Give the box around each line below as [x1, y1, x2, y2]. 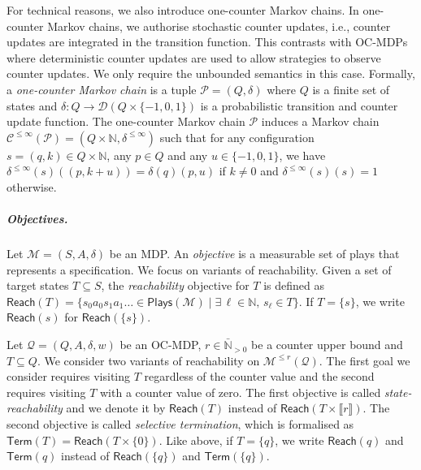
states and [7, 97, 58, 114]
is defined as [263, 277, 324, 294]
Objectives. [7, 210, 68, 227]
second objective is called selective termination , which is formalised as [7, 416, 354, 433]
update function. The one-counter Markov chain [7, 113, 245, 130]
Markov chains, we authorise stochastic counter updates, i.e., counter [47, 17, 391, 34]
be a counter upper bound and [251, 336, 403, 353]
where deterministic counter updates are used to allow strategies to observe [7, 49, 381, 66]
